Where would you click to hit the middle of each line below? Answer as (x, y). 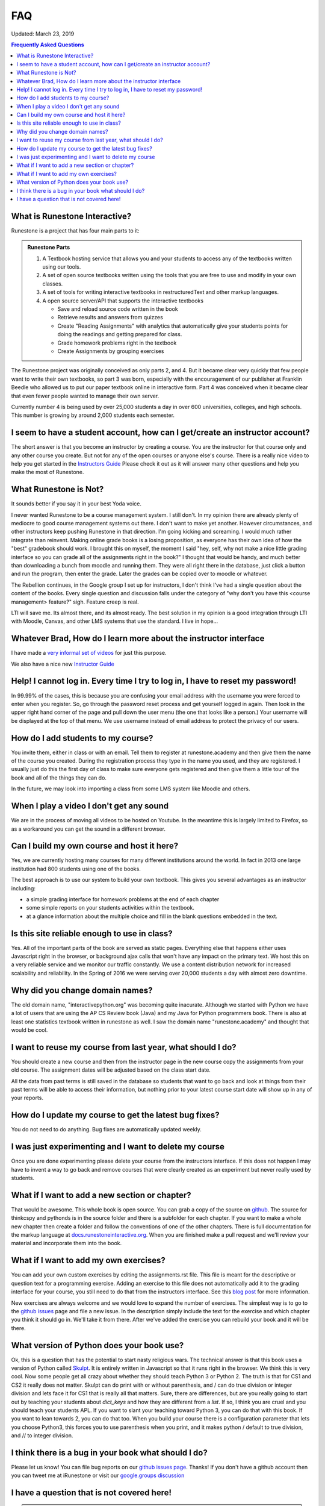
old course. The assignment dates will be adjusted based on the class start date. (111, 1070)
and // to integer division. (42, 1436)
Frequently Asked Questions (48, 45)
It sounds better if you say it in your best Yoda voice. (76, 504)
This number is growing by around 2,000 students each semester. (93, 415)
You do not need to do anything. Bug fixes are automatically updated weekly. (106, 1129)
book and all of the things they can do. (59, 778)
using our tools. (62, 267)
